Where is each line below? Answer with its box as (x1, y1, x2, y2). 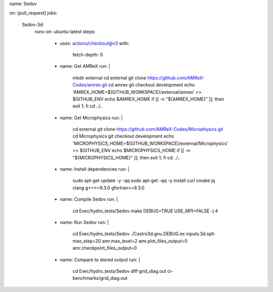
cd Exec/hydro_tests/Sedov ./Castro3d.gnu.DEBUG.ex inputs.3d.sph (72, 231, 215, 237)
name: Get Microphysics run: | (60, 115, 123, 121)
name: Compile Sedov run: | (60, 196, 118, 202)
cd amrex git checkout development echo (108, 82, 195, 88)
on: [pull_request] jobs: (9, 10, 58, 16)
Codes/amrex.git (72, 82, 108, 88)
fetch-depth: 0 (72, 51, 103, 58)
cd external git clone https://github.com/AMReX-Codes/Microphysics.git (72, 126, 223, 132)
